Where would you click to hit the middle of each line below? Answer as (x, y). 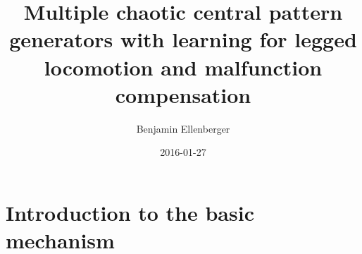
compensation (183, 94)
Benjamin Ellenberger (183, 128)
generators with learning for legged (183, 39)
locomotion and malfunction (183, 67)
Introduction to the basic (130, 212)
